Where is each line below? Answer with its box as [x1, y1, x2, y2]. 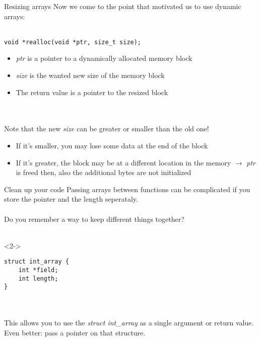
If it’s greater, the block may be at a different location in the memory [16, 157, 231, 167]
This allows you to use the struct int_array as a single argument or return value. [4, 317, 254, 328]
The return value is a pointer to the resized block [16, 87, 168, 97]
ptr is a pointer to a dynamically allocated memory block [16, 53, 192, 63]
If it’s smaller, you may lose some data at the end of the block [16, 140, 208, 150]
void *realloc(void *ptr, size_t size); [4, 38, 142, 46]
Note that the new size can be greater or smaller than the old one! [4, 123, 209, 134]
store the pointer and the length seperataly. [4, 194, 138, 204]
